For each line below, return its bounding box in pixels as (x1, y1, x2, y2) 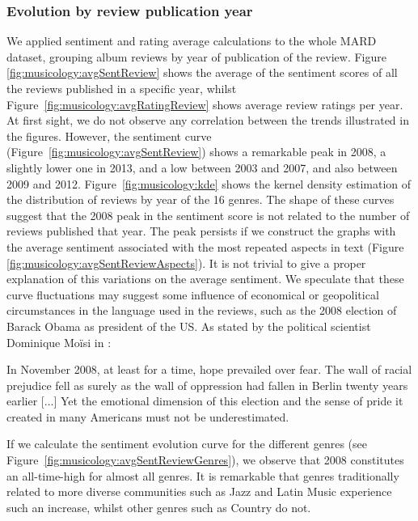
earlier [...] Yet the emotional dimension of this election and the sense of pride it (6, 392, 403, 409)
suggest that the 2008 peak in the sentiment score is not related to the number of (6, 206, 410, 223)
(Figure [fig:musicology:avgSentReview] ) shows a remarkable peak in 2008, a (6, 143, 386, 160)
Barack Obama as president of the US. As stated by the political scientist (6, 317, 371, 334)
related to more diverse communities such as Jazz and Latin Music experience (6, 483, 392, 500)
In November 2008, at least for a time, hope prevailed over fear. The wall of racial (6, 361, 412, 378)
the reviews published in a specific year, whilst (6, 80, 237, 96)
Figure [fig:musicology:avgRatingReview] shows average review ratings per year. (6, 95, 403, 112)
